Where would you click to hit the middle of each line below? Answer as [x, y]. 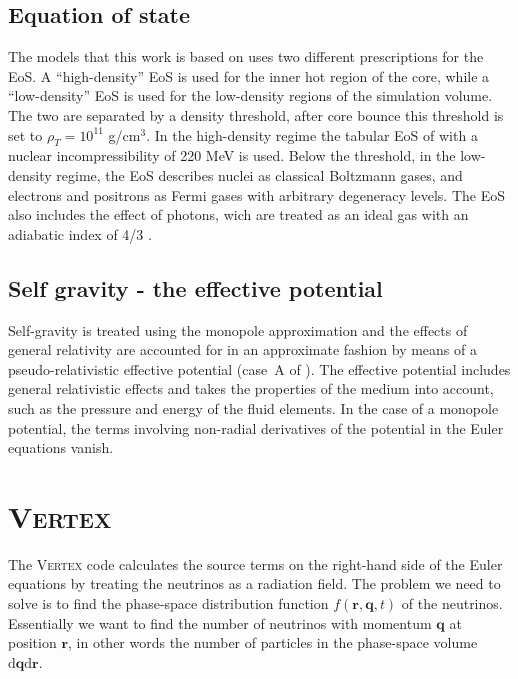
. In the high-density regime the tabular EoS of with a [312, 134]
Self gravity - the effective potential [195, 287]
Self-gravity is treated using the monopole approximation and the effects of [238, 329]
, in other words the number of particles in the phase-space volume [273, 642]
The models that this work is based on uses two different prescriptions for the [246, 56]
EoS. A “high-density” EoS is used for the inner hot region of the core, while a [249, 75]
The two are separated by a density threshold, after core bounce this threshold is [256, 114]
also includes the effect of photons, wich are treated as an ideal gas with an [238, 214]
